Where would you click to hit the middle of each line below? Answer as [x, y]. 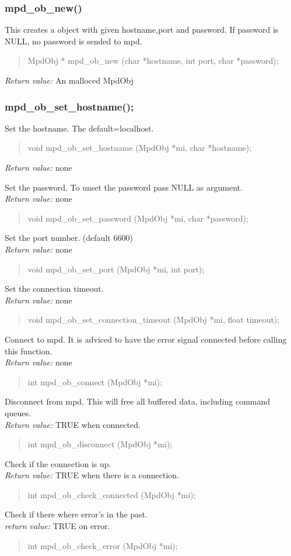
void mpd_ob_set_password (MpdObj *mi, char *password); [138, 218]
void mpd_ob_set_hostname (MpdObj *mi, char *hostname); [140, 148]
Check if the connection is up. [58, 463]
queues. [18, 412]
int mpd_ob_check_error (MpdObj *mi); [103, 545]
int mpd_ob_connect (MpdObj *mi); [95, 381]
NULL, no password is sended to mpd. [73, 41]
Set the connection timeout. [54, 289]
